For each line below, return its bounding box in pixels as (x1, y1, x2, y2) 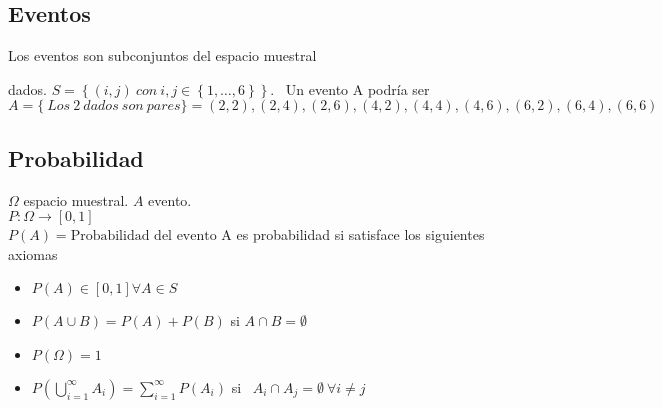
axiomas (8, 243, 58, 264)
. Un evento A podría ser (270, 78, 430, 99)
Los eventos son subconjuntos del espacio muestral (8, 45, 317, 66)
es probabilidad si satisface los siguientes (236, 224, 485, 245)
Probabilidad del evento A (70, 229, 232, 244)
